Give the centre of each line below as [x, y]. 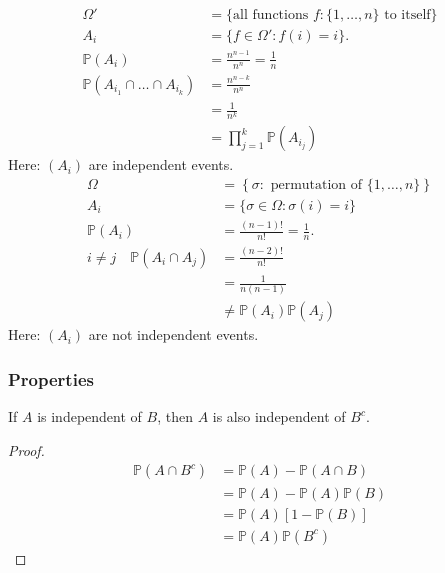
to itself [407, 14]
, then [175, 416]
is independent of [89, 416]
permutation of [316, 185]
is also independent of [279, 416]
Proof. [26, 449]
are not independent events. [173, 334]
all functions [271, 14]
